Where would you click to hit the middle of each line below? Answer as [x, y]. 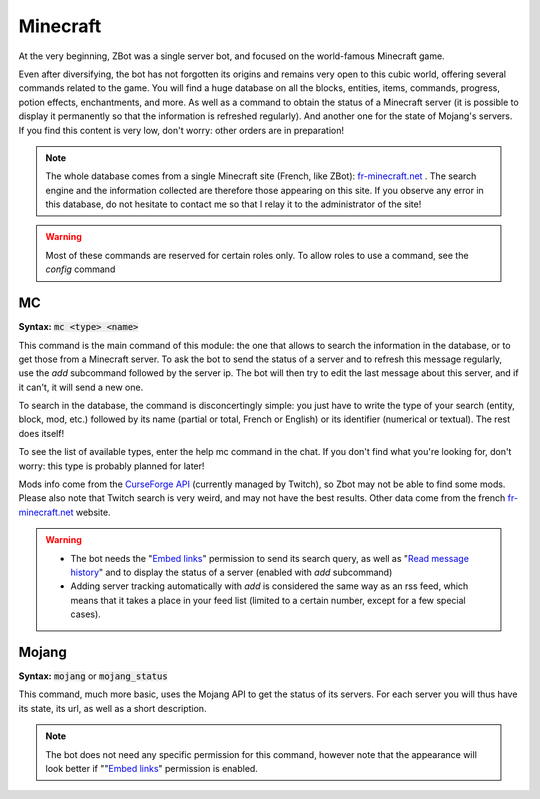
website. [93, 512]
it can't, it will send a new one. [81, 387]
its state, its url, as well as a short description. [112, 708]
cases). [86, 614]
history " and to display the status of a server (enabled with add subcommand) [231, 572]
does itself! [41, 433]
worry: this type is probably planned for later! [111, 466]
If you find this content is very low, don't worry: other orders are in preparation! [181, 130]
